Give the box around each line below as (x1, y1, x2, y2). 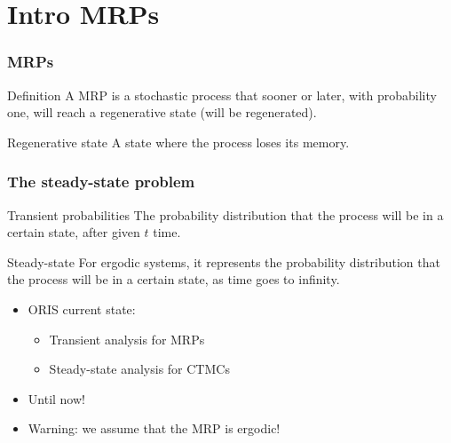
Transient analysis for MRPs (49, 329, 205, 348)
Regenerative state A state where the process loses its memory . (7, 132, 350, 151)
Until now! (28, 389, 85, 407)
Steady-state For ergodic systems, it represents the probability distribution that (7, 252, 440, 271)
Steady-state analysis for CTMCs (49, 360, 230, 378)
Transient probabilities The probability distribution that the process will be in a (7, 205, 444, 224)
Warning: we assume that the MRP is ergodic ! (28, 419, 281, 438)
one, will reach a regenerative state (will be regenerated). (7, 103, 317, 122)
